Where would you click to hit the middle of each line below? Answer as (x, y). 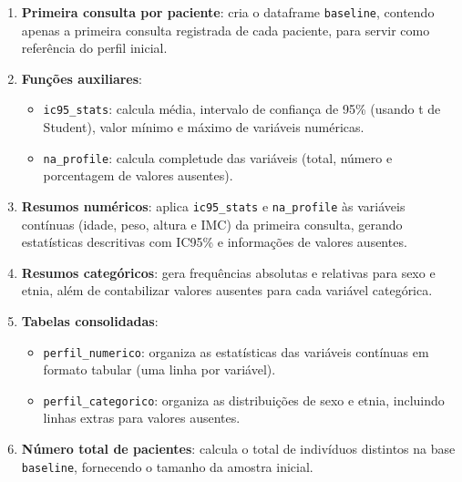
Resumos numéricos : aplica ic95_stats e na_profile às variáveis (213, 205)
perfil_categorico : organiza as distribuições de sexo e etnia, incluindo (244, 400)
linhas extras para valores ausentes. (142, 418)
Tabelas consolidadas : (90, 320)
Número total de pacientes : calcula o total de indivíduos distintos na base (238, 449)
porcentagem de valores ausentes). (138, 175)
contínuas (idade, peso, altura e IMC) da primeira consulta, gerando (212, 224)
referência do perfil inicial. (94, 48)
